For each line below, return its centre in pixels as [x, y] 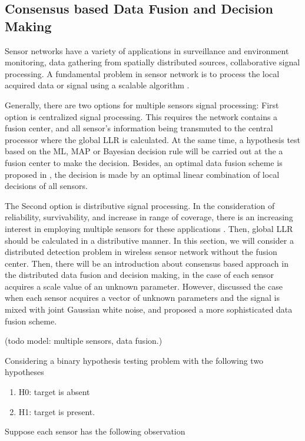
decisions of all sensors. [46, 186]
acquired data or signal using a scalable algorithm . [97, 85]
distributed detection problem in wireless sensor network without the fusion [141, 252]
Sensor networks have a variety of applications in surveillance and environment [147, 50]
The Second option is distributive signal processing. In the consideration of [140, 205]
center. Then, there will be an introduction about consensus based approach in [147, 263]
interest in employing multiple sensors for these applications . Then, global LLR [149, 228]
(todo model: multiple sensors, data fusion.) [84, 341]
